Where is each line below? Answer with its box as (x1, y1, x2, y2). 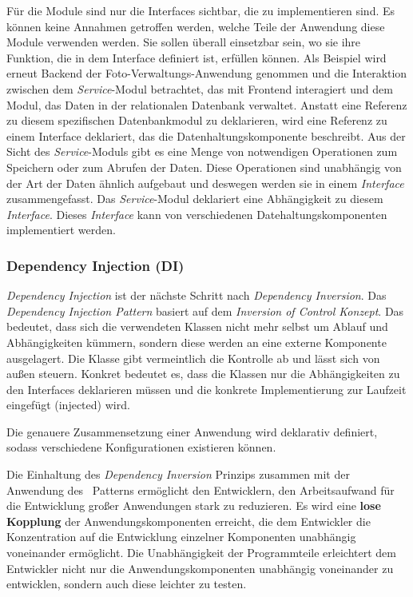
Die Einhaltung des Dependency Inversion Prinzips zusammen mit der (6, 466, 350, 483)
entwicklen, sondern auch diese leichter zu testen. (6, 575, 247, 592)
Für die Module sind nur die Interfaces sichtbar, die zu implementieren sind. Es (6, 2, 395, 18)
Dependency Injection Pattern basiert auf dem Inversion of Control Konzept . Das (6, 302, 404, 319)
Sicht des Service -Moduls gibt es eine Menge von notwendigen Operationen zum (6, 143, 398, 160)
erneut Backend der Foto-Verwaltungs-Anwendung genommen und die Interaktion (6, 65, 407, 82)
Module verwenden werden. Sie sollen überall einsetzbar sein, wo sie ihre (6, 34, 361, 50)
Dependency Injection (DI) (6, 255, 185, 275)
